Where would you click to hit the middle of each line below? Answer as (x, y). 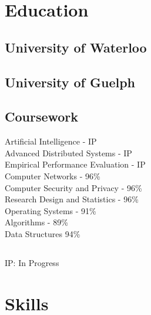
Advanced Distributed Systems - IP (68, 152)
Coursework (42, 117)
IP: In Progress (32, 262)
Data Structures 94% (43, 233)
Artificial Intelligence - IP (51, 141)
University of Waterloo (76, 47)
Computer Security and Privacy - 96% (73, 187)
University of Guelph (70, 82)
